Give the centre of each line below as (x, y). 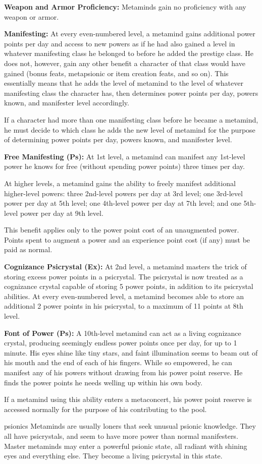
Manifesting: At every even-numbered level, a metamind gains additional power (130, 34)
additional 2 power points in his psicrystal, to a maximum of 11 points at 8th (124, 306)
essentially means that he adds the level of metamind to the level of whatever (124, 83)
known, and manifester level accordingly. (67, 103)
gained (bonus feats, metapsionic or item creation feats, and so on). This (116, 73)
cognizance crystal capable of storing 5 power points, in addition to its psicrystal (129, 286)
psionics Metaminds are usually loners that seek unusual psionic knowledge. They (130, 426)
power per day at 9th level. (62, 213)
